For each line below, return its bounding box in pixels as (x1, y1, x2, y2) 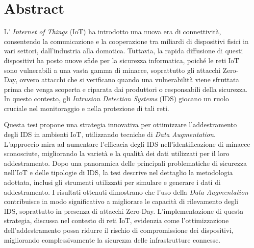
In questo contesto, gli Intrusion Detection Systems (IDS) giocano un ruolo (4, 93, 229, 104)
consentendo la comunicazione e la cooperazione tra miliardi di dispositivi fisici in (4, 36, 249, 46)
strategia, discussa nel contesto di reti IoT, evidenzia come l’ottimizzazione (4, 215, 229, 225)
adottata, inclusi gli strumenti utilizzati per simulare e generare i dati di (4, 177, 221, 187)
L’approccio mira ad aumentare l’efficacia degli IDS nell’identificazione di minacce (4, 138, 250, 149)
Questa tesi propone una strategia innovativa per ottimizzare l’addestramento (4, 119, 237, 130)
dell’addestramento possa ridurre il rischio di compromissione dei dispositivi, (4, 225, 233, 235)
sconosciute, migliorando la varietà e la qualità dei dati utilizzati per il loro (4, 148, 229, 158)
